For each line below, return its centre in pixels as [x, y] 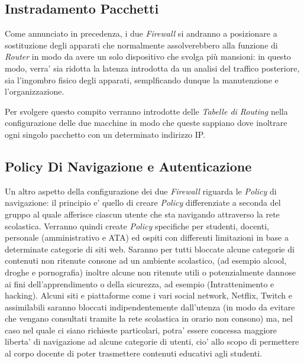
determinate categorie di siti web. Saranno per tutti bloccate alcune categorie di [150, 249]
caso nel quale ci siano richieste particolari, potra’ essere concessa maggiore [141, 330]
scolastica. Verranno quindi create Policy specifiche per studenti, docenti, [137, 226]
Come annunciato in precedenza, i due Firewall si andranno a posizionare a [141, 33]
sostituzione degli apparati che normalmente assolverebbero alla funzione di [141, 45]
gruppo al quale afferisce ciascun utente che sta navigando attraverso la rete [142, 214]
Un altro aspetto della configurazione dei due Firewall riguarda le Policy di [141, 191]
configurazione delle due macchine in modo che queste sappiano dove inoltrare [146, 123]
